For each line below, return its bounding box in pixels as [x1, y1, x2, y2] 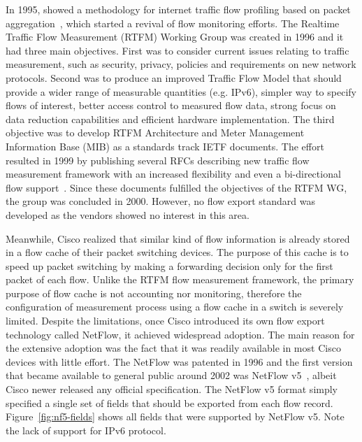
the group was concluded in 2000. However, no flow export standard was [6, 194, 315, 208]
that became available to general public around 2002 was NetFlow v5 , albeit [6, 368, 337, 383]
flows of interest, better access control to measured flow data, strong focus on [6, 98, 336, 113]
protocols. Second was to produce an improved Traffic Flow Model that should [6, 70, 342, 85]
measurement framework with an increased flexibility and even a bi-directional [6, 166, 341, 181]
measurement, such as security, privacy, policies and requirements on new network [6, 57, 356, 71]
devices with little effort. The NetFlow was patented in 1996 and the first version [6, 354, 353, 369]
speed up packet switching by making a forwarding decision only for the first [6, 258, 333, 273]
